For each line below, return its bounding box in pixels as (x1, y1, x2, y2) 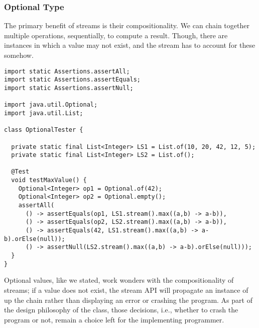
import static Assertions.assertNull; (4, 84, 134, 92)
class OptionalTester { (4, 126, 83, 134)
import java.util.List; (4, 109, 83, 117)
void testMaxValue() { (11, 177, 87, 184)
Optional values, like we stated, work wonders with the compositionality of (4, 275, 234, 285)
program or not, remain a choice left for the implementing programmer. (4, 314, 224, 324)
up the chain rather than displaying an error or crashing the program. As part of (4, 294, 252, 305)
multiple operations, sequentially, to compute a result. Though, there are (4, 30, 228, 40)
